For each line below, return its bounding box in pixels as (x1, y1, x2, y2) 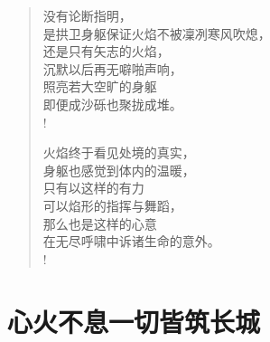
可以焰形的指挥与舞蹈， (42, 195, 182, 214)
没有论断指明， (42, 6, 132, 24)
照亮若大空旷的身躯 (42, 77, 157, 96)
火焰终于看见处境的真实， (42, 143, 195, 162)
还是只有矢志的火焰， (42, 42, 170, 61)
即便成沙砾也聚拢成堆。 (42, 94, 182, 113)
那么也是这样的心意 (42, 214, 157, 233)
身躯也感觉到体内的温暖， (42, 160, 195, 179)
